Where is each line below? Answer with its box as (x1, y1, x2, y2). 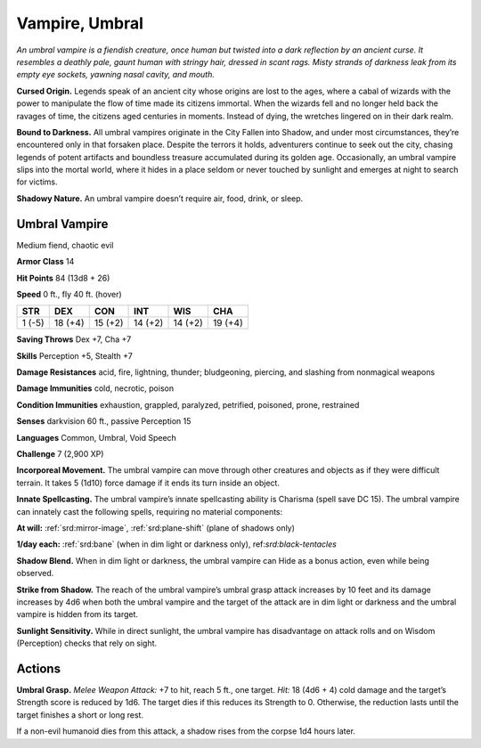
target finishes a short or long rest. (16, 709, 144, 720)
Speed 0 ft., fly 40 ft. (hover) (16, 289, 122, 299)
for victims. (16, 176, 58, 187)
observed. (16, 568, 54, 579)
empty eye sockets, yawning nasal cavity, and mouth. (16, 69, 216, 80)
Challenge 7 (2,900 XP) (16, 449, 104, 459)
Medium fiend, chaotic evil (16, 240, 114, 250)
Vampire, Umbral (16, 13, 144, 33)
